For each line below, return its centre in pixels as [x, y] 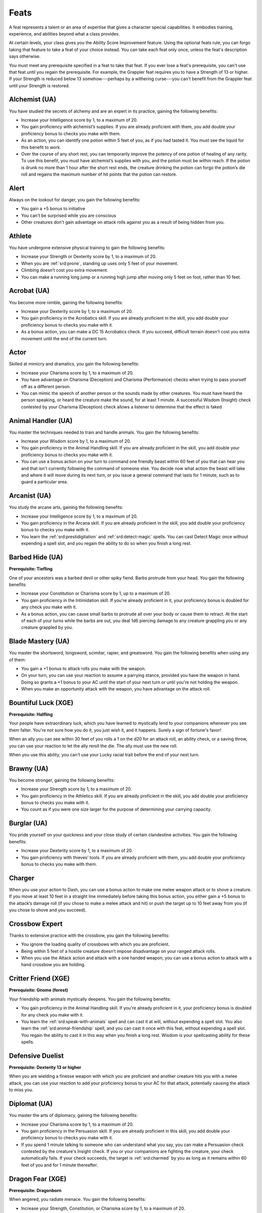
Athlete [20, 236]
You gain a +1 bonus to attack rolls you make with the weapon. [83, 668]
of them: [17, 659]
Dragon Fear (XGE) [38, 1179]
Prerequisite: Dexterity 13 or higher [45, 1067]
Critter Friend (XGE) [39, 978]
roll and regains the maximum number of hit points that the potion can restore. [99, 174]
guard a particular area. [44, 482]
